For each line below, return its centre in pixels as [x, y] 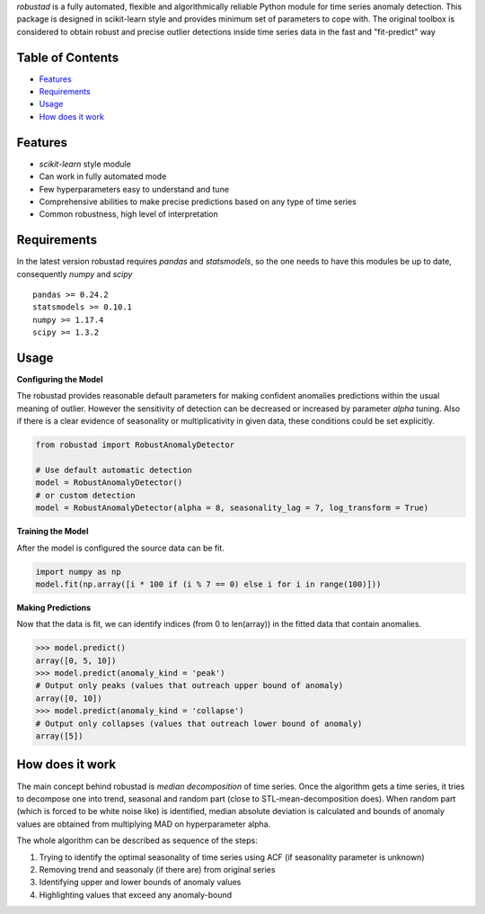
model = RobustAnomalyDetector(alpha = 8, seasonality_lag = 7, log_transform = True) [232, 508]
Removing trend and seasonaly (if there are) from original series [157, 869]
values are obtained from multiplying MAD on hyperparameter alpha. [144, 824]
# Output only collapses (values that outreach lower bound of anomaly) [199, 723]
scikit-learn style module [85, 164]
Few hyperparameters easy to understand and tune [134, 189]
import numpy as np [78, 572]
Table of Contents [68, 57]
